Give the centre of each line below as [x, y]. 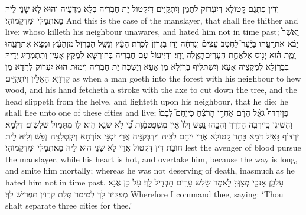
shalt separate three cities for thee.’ [69, 205]
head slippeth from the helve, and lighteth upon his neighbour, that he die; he [147, 101]
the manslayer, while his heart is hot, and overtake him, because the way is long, [152, 159]
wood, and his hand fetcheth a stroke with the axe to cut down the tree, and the [151, 89]
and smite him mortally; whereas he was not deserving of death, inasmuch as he [150, 170]
